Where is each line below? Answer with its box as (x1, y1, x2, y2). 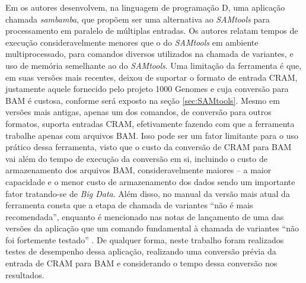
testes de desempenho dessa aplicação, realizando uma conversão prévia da (5, 245, 276, 257)
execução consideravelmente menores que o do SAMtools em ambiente (5, 36, 259, 48)
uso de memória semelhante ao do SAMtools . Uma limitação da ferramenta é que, (5, 59, 302, 71)
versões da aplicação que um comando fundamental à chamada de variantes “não (5, 222, 299, 234)
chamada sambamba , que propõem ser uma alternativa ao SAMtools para (5, 12, 270, 25)
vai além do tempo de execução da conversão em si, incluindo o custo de (5, 152, 267, 164)
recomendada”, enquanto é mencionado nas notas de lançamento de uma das (5, 210, 284, 222)
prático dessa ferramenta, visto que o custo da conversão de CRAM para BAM (5, 141, 292, 153)
